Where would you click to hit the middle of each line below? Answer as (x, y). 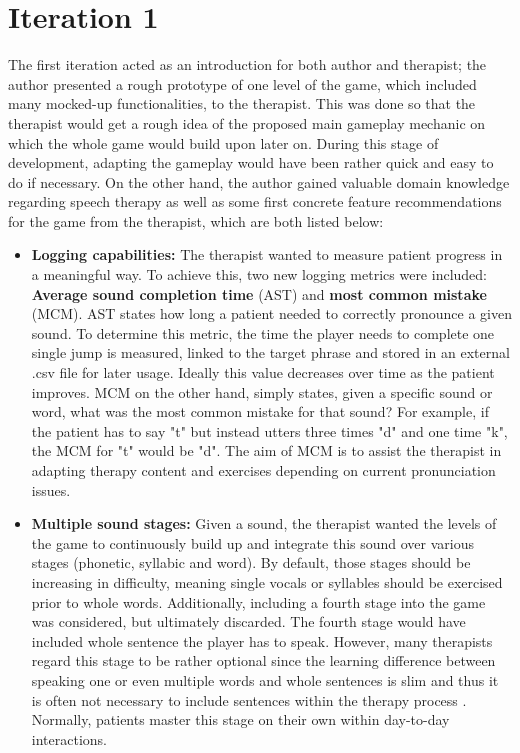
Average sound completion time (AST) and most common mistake (259, 293)
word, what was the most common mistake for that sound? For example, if (260, 411)
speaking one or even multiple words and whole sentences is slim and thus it (265, 679)
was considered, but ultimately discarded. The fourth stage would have (248, 621)
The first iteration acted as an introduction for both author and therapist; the (247, 64)
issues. (51, 489)
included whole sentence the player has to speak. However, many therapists (262, 640)
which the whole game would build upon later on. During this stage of (223, 142)
